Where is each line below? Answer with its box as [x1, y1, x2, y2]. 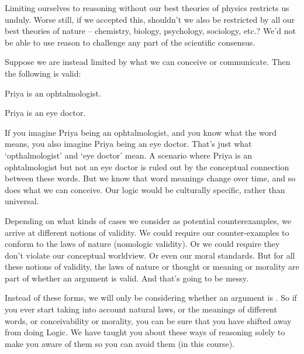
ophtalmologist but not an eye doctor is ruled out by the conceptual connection [5, 160, 289, 173]
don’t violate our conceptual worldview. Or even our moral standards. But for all [5, 249, 295, 261]
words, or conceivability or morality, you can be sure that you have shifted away [5, 314, 292, 326]
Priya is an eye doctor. [5, 106, 86, 119]
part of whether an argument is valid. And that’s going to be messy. [5, 271, 248, 284]
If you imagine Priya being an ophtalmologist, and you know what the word [5, 126, 277, 138]
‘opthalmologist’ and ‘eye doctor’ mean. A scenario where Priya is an [5, 149, 252, 161]
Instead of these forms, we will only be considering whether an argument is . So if [5, 291, 297, 304]
